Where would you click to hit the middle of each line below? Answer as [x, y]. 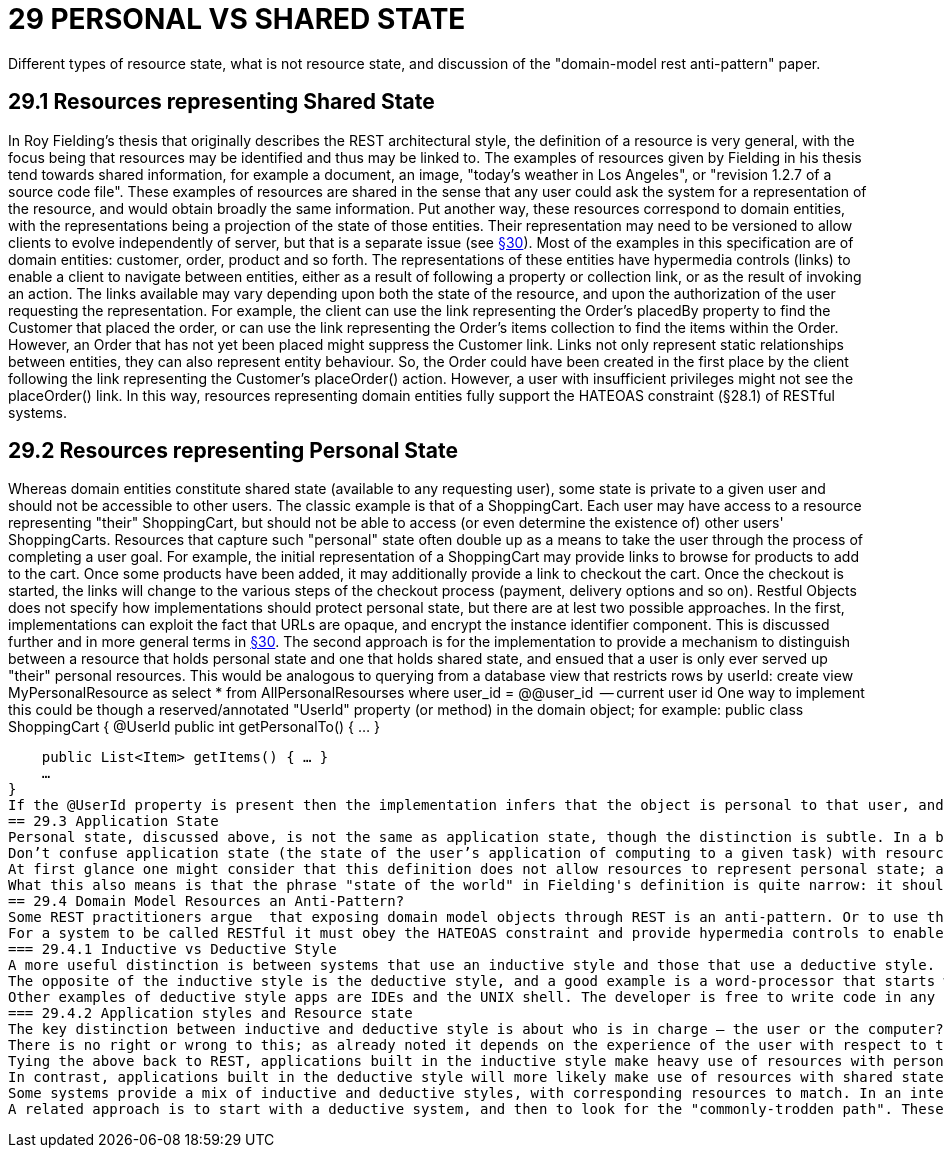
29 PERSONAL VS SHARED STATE [237, 19]
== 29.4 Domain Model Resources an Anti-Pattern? [206, 901]
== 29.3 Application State [113, 821]
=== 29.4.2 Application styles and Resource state [210, 1013]
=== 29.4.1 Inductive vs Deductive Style [172, 949]
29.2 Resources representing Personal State [233, 451]
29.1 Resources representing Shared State [221, 102]
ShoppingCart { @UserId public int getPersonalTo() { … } [194, 727]
